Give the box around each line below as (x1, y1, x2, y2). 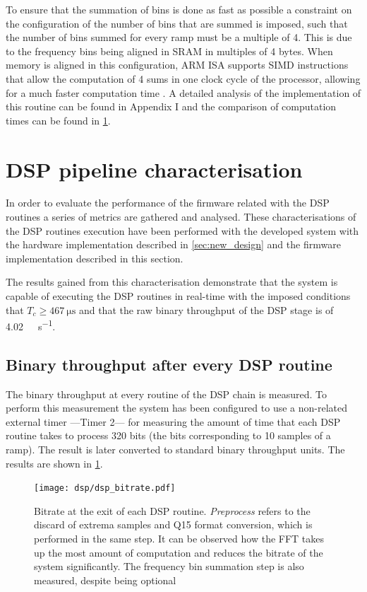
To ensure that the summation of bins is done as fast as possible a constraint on (6, 2, 352, 16)
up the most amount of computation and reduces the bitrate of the (34, 545, 323, 559)
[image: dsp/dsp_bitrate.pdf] (34, 483, 176, 494)
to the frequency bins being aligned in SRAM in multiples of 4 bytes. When (6, 43, 333, 58)
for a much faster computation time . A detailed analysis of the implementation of (6, 85, 361, 100)
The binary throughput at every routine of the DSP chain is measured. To (6, 386, 327, 401)
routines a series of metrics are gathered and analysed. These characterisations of (6, 209, 356, 224)
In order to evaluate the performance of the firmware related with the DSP (6, 195, 330, 210)
